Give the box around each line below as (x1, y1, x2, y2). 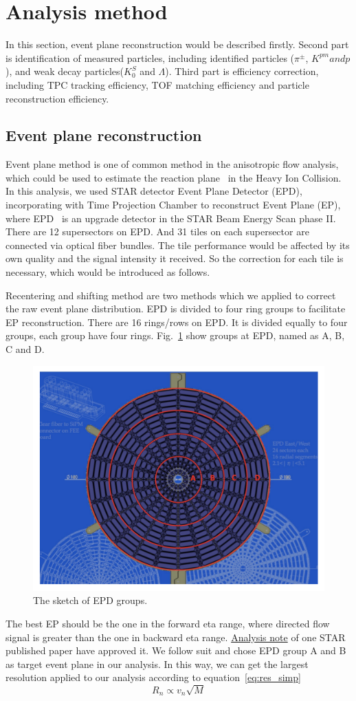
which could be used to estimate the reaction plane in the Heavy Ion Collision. (5, 170, 342, 184)
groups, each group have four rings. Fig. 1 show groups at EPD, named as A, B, (5, 328, 345, 343)
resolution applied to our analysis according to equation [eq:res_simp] (5, 670, 301, 684)
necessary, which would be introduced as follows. (5, 265, 210, 279)
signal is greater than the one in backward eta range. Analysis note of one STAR (5, 629, 346, 644)
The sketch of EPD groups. (33, 593, 148, 607)
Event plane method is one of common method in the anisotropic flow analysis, (5, 157, 339, 171)
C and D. (5, 342, 45, 356)
